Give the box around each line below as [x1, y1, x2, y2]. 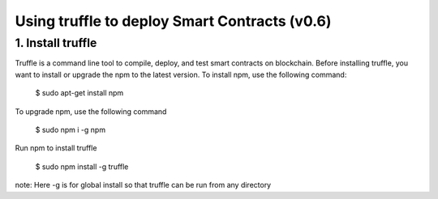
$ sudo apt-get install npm [35, 88, 124, 98]
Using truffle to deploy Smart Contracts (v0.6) [15, 12, 332, 30]
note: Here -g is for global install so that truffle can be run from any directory [15, 180, 272, 190]
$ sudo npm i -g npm [35, 125, 105, 134]
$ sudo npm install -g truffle [35, 162, 129, 171]
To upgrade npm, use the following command [15, 106, 167, 116]
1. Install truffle [15, 36, 97, 50]
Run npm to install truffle [15, 143, 97, 153]
